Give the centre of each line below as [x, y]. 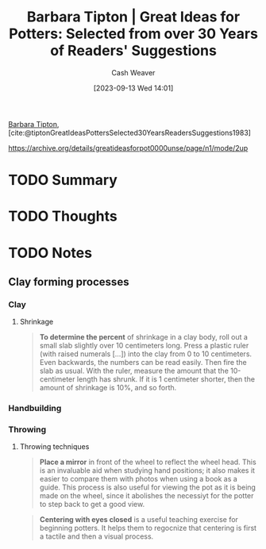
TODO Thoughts [63, 216]
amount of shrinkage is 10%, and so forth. [108, 388]
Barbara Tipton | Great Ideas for [133, 17]
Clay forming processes [69, 282]
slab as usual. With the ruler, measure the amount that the [134, 371]
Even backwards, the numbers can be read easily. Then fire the [143, 363]
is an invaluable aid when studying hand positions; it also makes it [147, 470]
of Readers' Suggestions [133, 51]
